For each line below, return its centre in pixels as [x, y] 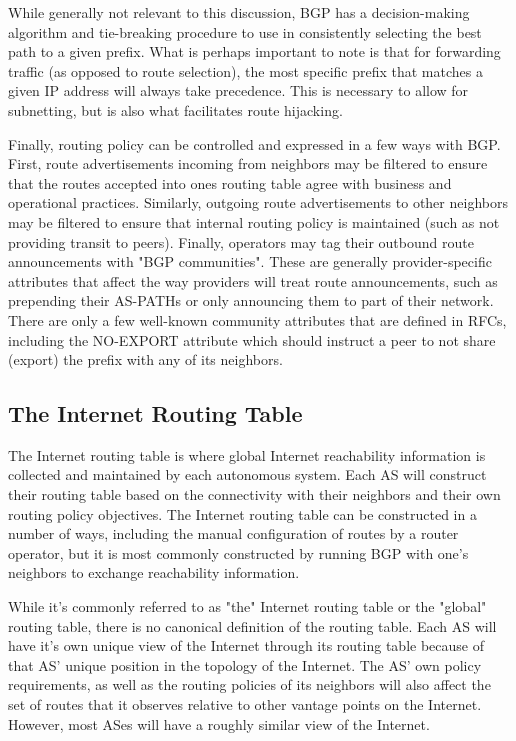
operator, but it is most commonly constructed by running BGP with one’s [238, 552]
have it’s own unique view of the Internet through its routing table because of [246, 645]
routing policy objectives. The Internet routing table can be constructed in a [242, 513]
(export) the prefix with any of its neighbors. [145, 359]
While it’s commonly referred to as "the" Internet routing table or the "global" [247, 606]
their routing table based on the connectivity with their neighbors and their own [254, 494]
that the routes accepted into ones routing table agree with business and [230, 182]
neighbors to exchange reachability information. [154, 572]
